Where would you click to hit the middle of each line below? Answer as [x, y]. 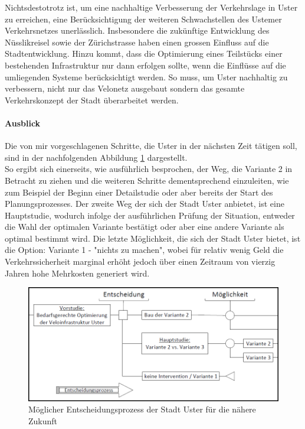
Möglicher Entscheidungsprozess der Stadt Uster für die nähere [142, 409]
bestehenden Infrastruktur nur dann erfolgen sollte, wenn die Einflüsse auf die [145, 65]
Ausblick [23, 123]
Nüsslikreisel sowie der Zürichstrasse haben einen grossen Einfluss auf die [137, 42]
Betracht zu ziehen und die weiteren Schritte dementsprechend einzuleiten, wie [147, 180]
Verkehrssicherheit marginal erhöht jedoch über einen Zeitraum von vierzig [140, 261]
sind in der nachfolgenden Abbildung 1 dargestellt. [96, 157]
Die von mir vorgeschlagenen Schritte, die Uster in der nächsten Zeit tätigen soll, [151, 146]
